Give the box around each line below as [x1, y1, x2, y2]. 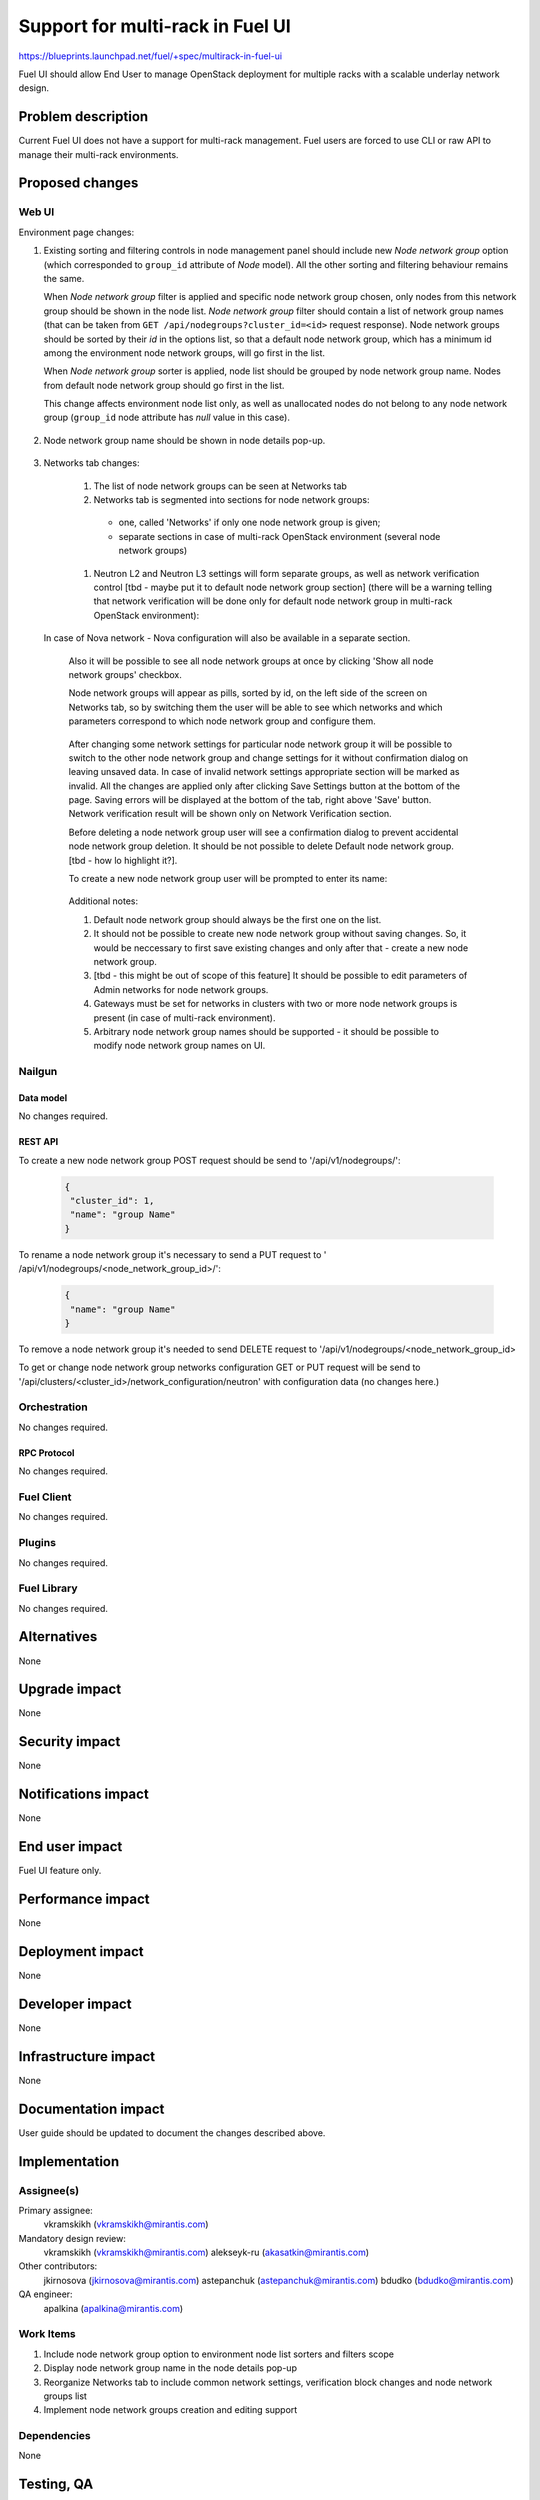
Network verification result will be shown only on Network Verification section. [68, 808, 392, 820]
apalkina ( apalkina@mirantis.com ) [43, 2302, 184, 2314]
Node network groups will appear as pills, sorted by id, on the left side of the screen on [68, 687, 428, 699]
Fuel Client [18, 1490, 72, 1504]
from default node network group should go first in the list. [43, 379, 285, 391]
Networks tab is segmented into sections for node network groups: [93, 494, 370, 506]
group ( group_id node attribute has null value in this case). [43, 411, 290, 424]
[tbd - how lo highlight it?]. [68, 854, 178, 866]
